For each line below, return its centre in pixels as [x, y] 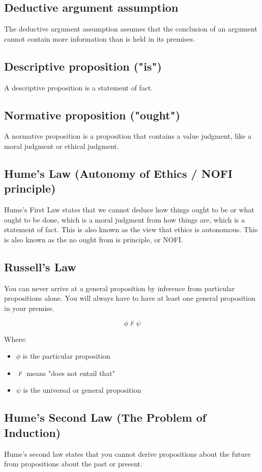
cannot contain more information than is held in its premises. [100, 38]
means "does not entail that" [71, 373]
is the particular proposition [66, 356]
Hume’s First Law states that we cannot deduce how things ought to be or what [129, 210]
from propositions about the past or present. [73, 464]
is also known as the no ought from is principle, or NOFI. [94, 239]
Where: [15, 339]
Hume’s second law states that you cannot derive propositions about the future [127, 453]
